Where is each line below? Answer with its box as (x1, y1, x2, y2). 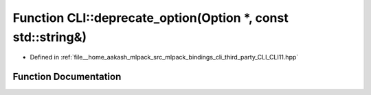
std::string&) (12, 29, 87, 44)
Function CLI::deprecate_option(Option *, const (12, 10, 289, 25)
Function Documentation (12, 71, 122, 83)
